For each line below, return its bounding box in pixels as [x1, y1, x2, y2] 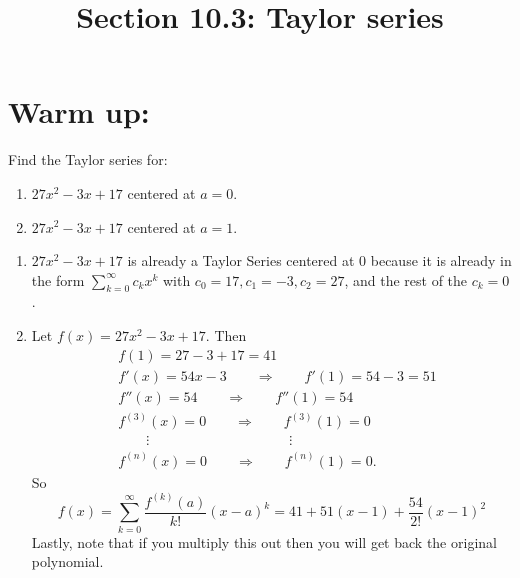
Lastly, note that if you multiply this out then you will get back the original [31, 531, 497, 552]
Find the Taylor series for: [8, 149, 168, 170]
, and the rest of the [344, 269, 468, 290]
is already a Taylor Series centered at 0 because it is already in [127, 250, 512, 271]
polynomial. [31, 551, 104, 572]
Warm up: [8, 91, 150, 132]
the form [31, 269, 85, 290]
